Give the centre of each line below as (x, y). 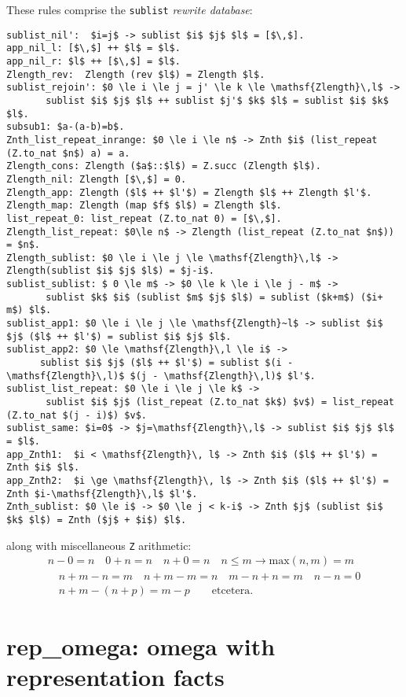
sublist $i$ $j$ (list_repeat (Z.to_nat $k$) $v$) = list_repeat (220, 402)
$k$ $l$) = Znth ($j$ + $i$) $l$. (97, 520)
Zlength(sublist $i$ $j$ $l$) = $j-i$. (110, 271)
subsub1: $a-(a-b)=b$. (66, 127)
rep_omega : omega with (141, 645)
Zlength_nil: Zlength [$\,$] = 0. (97, 179)
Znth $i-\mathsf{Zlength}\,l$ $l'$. (102, 494)
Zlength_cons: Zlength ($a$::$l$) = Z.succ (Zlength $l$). (164, 166)
